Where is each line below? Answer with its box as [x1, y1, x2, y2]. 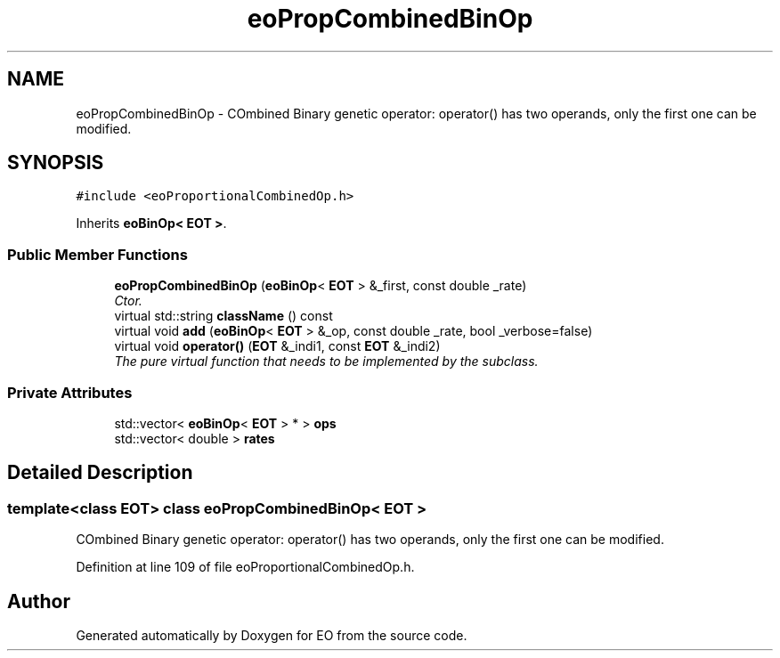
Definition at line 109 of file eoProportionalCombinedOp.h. [76, 559, 415, 575]
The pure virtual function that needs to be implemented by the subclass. [114, 353, 539, 370]
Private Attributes [7, 383, 133, 402]
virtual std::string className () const [114, 308, 333, 324]
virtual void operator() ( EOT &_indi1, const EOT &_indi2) [114, 338, 441, 354]
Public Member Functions [7, 245, 188, 264]
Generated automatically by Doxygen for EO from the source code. [76, 628, 467, 643]
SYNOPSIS [7, 151, 104, 175]
